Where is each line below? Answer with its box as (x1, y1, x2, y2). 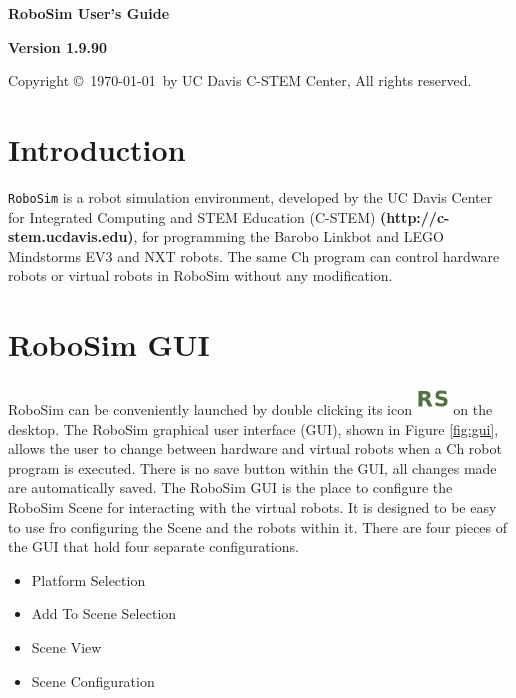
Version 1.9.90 (8, 36, 108, 57)
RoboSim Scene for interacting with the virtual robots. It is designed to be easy (8, 497, 497, 518)
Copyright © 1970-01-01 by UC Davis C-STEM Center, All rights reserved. (8, 70, 472, 91)
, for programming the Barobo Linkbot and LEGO (133, 226, 444, 247)
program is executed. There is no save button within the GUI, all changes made (8, 457, 497, 478)
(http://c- (380, 206, 450, 227)
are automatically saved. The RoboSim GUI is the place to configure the (8, 477, 453, 498)
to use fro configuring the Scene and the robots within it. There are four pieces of (8, 516, 508, 537)
